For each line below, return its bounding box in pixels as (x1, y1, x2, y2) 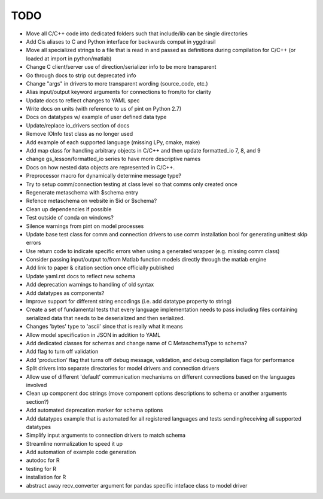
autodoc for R (26, 457, 60, 464)
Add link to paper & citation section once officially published (26, 264, 175, 272)
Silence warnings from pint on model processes (26, 222, 144, 230)
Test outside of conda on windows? (26, 214, 114, 221)
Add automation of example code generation (26, 449, 136, 456)
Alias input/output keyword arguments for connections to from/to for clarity (26, 89, 212, 96)
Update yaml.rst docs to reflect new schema (26, 272, 136, 279)
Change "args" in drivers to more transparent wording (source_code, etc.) (26, 80, 208, 87)
